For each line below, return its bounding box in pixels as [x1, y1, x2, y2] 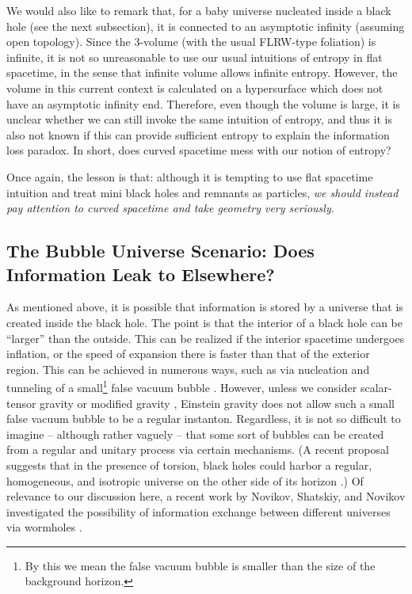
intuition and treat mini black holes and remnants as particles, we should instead [6, 184, 399, 200]
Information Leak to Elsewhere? [6, 261, 275, 286]
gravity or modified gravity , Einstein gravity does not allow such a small [40, 394, 395, 411]
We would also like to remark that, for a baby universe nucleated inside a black [6, 2, 391, 18]
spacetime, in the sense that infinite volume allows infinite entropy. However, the [6, 64, 398, 81]
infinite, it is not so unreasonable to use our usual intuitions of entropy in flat [6, 48, 383, 65]
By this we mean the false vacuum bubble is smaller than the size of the [25, 557, 376, 573]
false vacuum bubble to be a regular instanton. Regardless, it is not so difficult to [6, 410, 401, 427]
